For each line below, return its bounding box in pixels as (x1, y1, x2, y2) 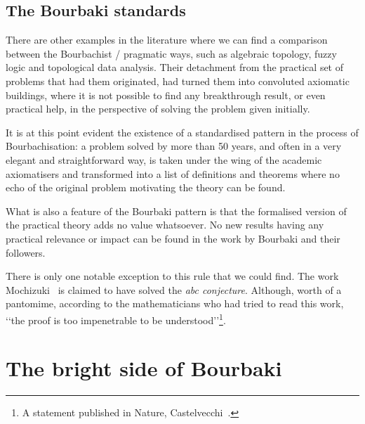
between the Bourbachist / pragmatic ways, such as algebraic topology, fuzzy (6, 46, 337, 60)
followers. (6, 245, 46, 259)
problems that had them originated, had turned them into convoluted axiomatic (6, 73, 350, 88)
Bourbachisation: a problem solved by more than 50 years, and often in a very (6, 139, 342, 153)
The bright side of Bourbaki (6, 354, 282, 383)
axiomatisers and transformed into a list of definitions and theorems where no (6, 166, 340, 181)
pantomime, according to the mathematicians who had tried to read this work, (6, 296, 344, 311)
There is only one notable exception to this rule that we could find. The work (6, 269, 339, 283)
